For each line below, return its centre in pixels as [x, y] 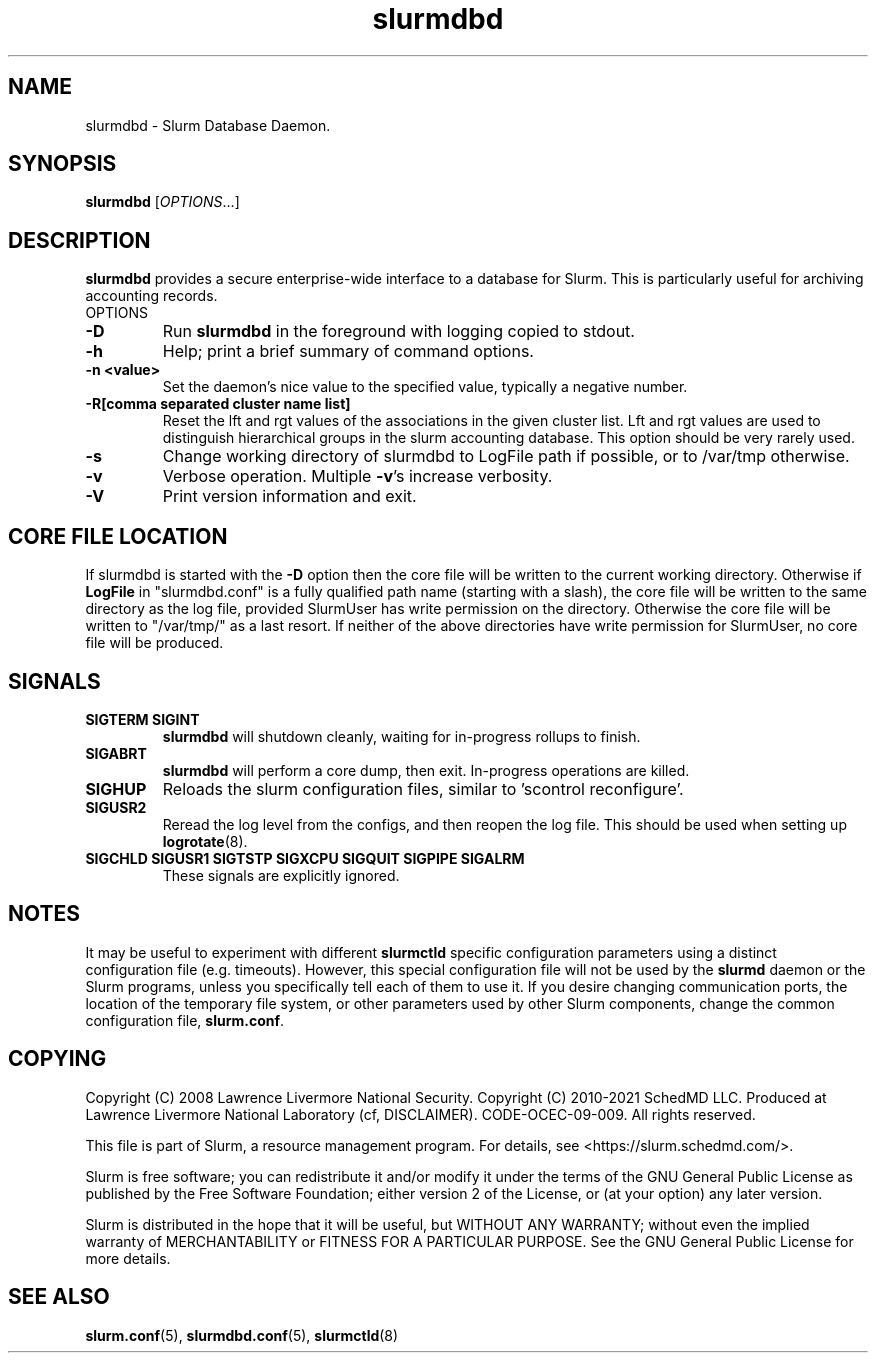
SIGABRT [116, 753]
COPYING [57, 1059]
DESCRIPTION [79, 240]
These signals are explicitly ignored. [281, 875]
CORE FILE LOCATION [118, 536]
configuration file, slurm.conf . [185, 1020]
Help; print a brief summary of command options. [348, 351]
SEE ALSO [59, 1297]
